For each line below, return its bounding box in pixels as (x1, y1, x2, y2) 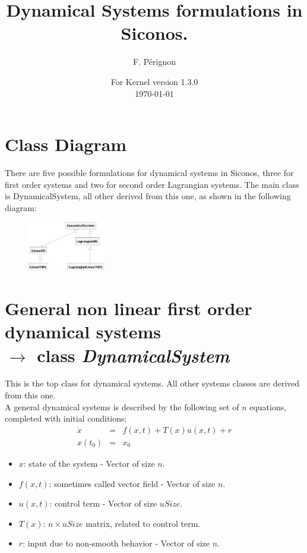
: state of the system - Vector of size (23, 457, 155, 469)
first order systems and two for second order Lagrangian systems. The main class (5, 178, 299, 190)
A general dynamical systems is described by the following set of (5, 400, 239, 413)
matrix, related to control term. (86, 517, 201, 529)
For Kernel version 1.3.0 (110, 75, 198, 87)
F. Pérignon (132, 55, 176, 68)
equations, (249, 400, 287, 413)
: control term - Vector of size (49, 497, 157, 510)
